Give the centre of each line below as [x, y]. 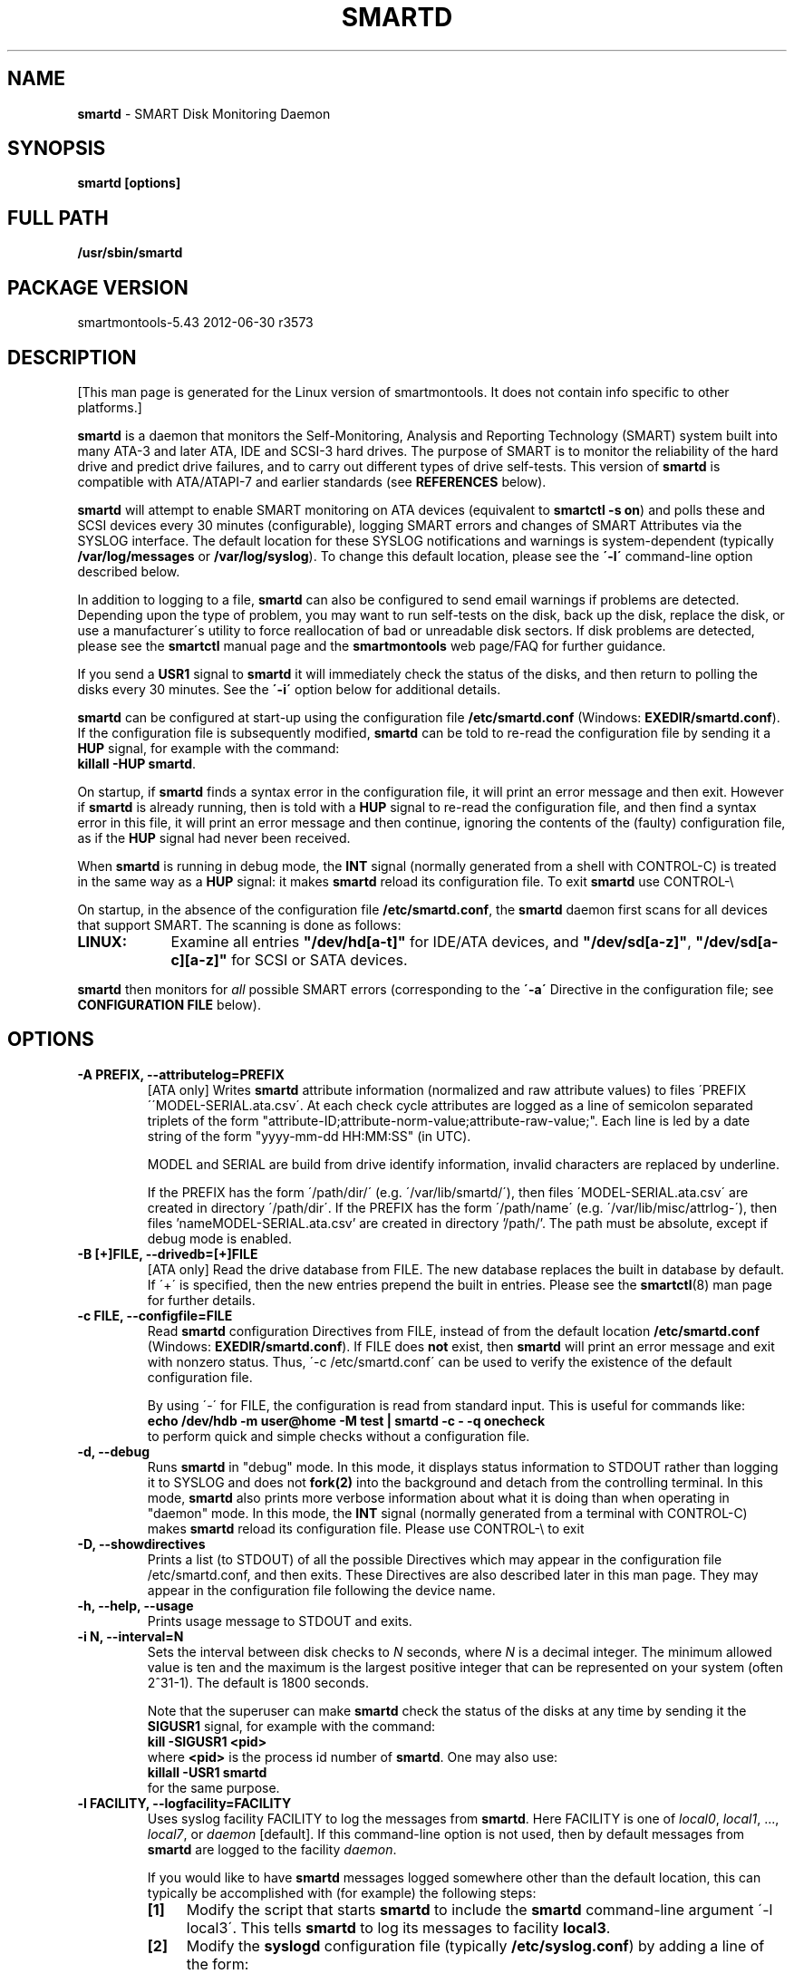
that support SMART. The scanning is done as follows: [239, 924]
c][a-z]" [199, 959]
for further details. [201, 1300]
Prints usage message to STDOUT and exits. [280, 1621]
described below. [129, 571]
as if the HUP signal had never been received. [214, 837]
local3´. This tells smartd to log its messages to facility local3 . [398, 1927]
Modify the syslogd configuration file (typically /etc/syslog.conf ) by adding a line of [475, 1945]
